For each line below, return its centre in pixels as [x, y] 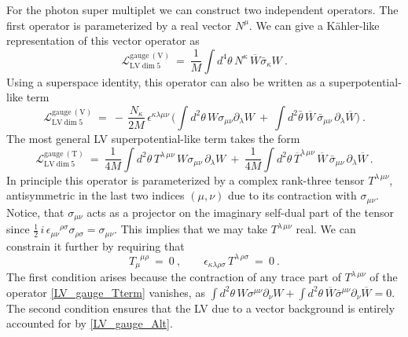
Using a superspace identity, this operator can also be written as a [166, 81]
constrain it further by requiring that [96, 245]
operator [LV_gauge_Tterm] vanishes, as [106, 292]
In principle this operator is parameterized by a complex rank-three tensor [186, 179]
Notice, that [35, 212]
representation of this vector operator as [103, 40]
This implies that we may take [194, 229]
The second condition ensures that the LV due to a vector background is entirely [201, 308]
